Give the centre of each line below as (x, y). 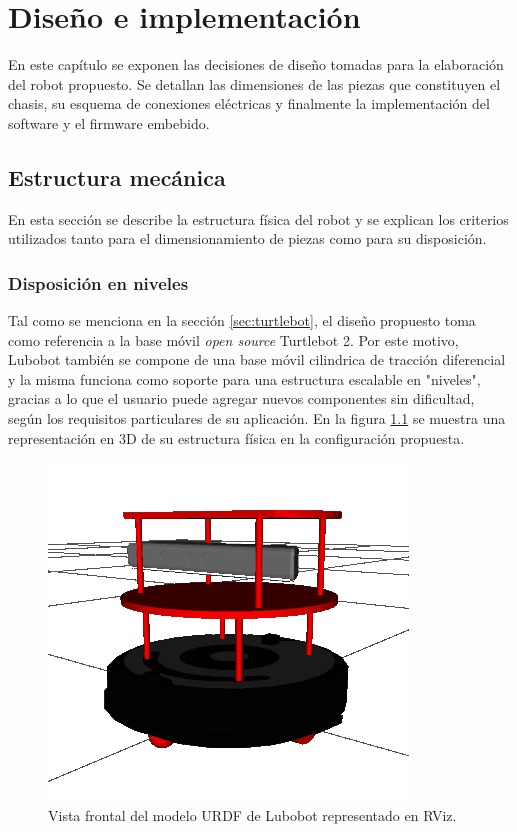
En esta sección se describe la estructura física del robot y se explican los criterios (258, 218)
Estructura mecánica (117, 176)
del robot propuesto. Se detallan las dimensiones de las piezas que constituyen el (254, 83)
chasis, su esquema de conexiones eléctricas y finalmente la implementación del (249, 103)
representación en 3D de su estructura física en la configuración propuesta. (236, 437)
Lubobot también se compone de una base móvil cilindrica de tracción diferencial (257, 359)
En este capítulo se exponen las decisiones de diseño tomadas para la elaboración (256, 64)
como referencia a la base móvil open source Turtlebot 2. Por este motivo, (233, 339)
